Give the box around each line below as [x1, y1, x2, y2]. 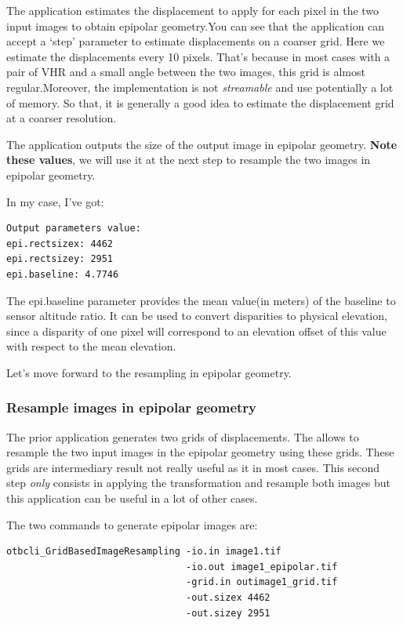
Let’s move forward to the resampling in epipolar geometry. [6, 364, 292, 380]
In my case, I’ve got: [6, 193, 104, 209]
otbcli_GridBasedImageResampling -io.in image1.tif [6, 546, 281, 558]
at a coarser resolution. [6, 110, 117, 126]
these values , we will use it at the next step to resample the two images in [6, 151, 371, 168]
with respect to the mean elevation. [6, 338, 176, 354]
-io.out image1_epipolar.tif [186, 561, 338, 572]
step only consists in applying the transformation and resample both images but [6, 474, 391, 491]
